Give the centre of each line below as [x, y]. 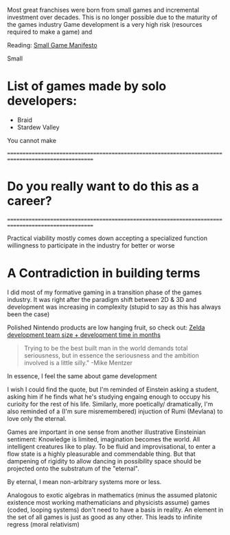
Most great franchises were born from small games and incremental [103, 10]
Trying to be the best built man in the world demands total [106, 348]
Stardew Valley [38, 127]
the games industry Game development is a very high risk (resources [105, 24]
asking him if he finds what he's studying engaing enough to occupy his [109, 396]
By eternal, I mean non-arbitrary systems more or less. [84, 481]
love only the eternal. [37, 418]
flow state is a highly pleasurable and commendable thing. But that [101, 454]
